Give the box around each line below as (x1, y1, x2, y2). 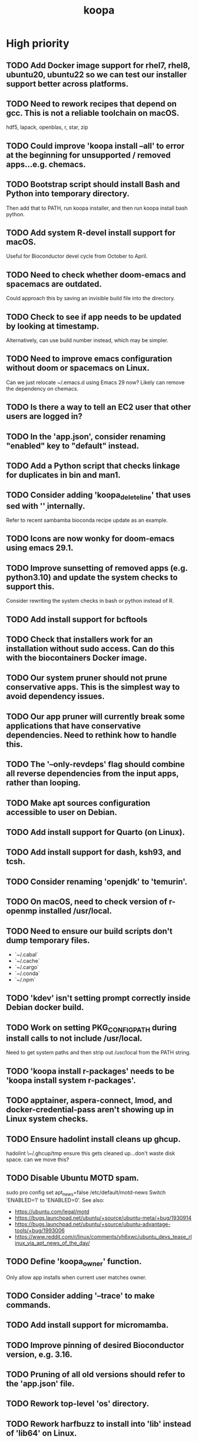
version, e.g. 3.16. (6, 1349, 72, 1359)
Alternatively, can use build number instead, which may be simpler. (6, 337, 169, 344)
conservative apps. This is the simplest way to (6, 682, 180, 692)
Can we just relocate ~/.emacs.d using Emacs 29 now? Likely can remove (6, 379, 185, 386)
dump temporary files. (6, 935, 90, 946)
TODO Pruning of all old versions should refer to (6, 1369, 186, 1380)
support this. (6, 582, 55, 592)
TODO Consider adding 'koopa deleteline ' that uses (6, 490, 191, 502)
